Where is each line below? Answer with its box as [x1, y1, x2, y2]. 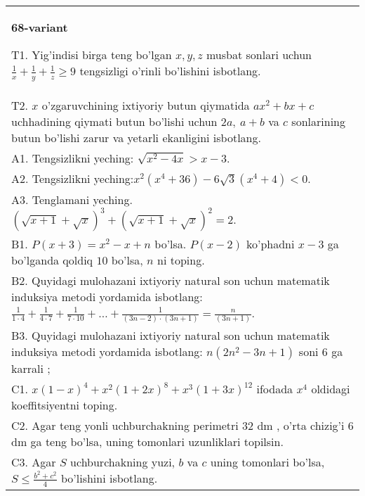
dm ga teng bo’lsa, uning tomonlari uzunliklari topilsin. [11, 433, 284, 450]
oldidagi [311, 381, 350, 398]
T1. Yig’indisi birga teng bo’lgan [11, 46, 172, 63]
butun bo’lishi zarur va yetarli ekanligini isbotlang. [11, 129, 261, 146]
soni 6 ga [298, 343, 343, 360]
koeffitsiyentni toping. [11, 397, 118, 414]
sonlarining [291, 113, 345, 129]
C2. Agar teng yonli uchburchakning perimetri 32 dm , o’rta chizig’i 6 [11, 417, 354, 434]
